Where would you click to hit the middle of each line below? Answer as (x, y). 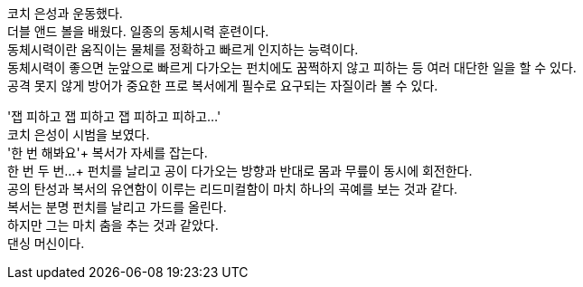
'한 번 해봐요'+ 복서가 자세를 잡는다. (108, 153)
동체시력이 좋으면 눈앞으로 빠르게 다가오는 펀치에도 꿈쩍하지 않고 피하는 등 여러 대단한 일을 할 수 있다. (292, 67)
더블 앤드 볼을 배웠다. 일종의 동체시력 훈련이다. (138, 31)
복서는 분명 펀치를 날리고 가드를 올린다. (117, 207)
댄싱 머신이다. (46, 243)
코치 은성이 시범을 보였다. (79, 134)
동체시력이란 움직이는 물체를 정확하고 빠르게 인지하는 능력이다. (183, 49)
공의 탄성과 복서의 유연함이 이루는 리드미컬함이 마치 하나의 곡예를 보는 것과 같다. (233, 189)
